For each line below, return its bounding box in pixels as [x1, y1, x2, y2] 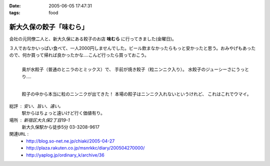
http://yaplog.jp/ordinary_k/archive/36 [26, 152, 104, 158]
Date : [9, 3, 21, 8]
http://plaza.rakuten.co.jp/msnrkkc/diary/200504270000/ [26, 145, 145, 151]
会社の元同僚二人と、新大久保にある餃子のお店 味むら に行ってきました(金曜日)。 [9, 36, 177, 42]
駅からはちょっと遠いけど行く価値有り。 [21, 110, 105, 116]
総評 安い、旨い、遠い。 [9, 103, 63, 109]
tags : [9, 10, 20, 16]
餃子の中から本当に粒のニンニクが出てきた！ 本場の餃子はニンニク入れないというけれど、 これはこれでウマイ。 [21, 91, 252, 97]
